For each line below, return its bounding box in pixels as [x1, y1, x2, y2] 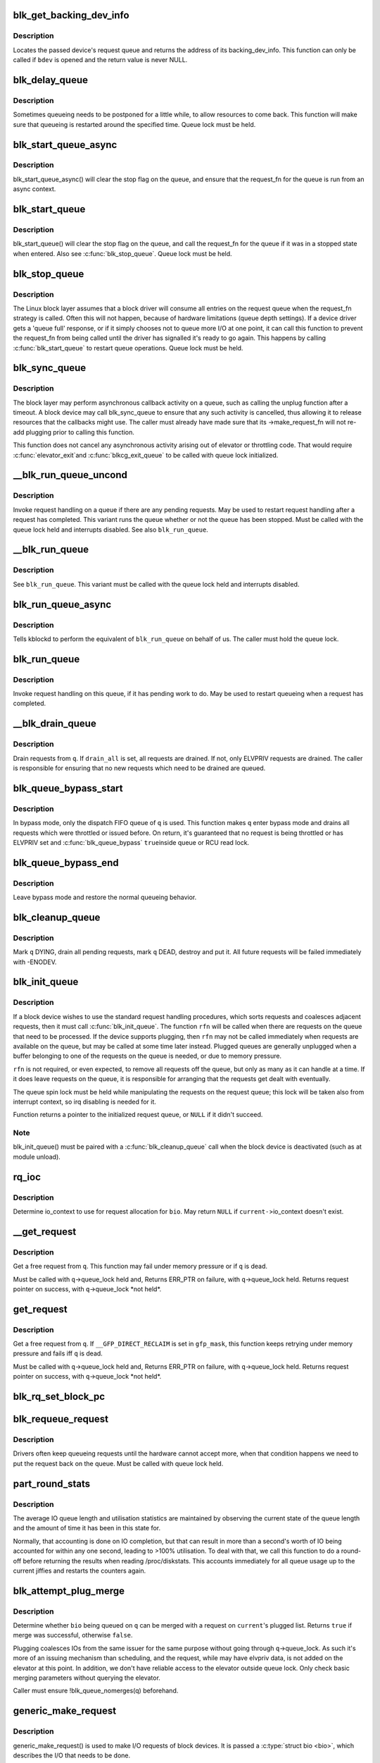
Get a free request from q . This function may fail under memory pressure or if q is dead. [13, 1262, 267, 1271]
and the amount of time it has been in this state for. [13, 1524, 161, 1532]
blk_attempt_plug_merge [13, 1585, 125, 1597]
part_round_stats [13, 1477, 91, 1489]
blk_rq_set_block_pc [13, 1391, 106, 1403]
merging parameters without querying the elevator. [13, 1673, 161, 1682]
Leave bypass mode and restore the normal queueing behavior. [13, 893, 197, 902]
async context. [13, 185, 56, 193]
